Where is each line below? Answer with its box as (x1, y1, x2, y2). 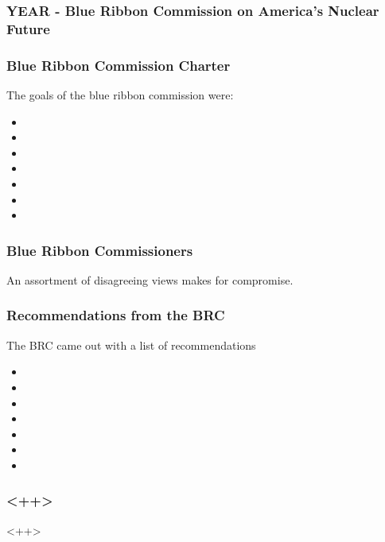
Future (6, 18, 50, 38)
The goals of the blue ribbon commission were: (6, 86, 234, 103)
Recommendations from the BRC (6, 305, 225, 325)
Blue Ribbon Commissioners (6, 240, 193, 260)
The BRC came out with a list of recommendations (6, 336, 256, 353)
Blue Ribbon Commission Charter (6, 55, 231, 75)
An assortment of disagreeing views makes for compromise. (6, 271, 294, 288)
